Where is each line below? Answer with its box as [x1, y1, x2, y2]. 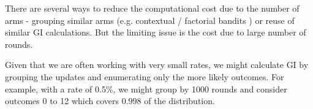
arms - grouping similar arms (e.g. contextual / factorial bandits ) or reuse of [5, 13, 295, 26]
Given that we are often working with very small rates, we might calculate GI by [5, 58, 309, 71]
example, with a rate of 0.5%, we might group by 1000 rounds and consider [5, 82, 287, 95]
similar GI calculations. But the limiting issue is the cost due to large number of [5, 26, 306, 39]
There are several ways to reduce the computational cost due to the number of [5, 2, 300, 14]
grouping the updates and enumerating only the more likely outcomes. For [5, 70, 284, 83]
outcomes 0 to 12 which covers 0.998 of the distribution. [5, 94, 215, 107]
